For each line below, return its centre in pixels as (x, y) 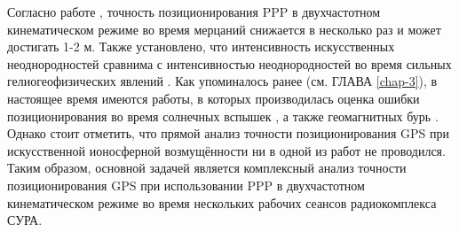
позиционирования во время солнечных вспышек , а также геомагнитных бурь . (223, 116)
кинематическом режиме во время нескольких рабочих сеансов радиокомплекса (222, 202)
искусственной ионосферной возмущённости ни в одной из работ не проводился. (226, 150)
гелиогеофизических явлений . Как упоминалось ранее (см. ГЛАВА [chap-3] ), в (222, 81)
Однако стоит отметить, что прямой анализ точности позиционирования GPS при (228, 133)
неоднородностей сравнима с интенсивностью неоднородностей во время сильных (229, 63)
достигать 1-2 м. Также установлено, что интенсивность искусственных (201, 46)
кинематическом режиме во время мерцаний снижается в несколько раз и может (224, 29)
